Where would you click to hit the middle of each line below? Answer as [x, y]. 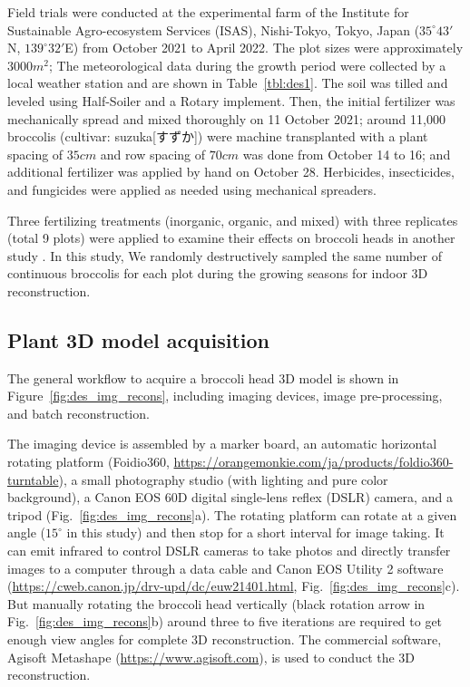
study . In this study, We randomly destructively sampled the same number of [225, 255]
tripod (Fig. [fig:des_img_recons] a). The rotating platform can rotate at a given [232, 514]
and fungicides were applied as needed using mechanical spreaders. [192, 189]
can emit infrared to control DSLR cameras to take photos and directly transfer [229, 551]
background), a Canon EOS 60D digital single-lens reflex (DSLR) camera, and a [230, 497]
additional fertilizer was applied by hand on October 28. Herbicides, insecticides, [231, 172]
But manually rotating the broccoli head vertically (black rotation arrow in [216, 603]
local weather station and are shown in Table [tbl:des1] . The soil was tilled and [228, 83]
